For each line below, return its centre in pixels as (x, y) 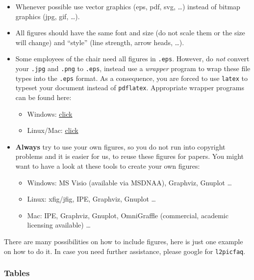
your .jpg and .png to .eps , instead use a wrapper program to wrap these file (133, 68)
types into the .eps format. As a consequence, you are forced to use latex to (131, 78)
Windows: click (50, 114)
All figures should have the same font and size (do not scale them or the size (130, 33)
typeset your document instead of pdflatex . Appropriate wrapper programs (130, 88)
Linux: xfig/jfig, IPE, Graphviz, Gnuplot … (91, 199)
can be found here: (43, 97)
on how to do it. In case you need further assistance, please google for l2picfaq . (125, 251)
